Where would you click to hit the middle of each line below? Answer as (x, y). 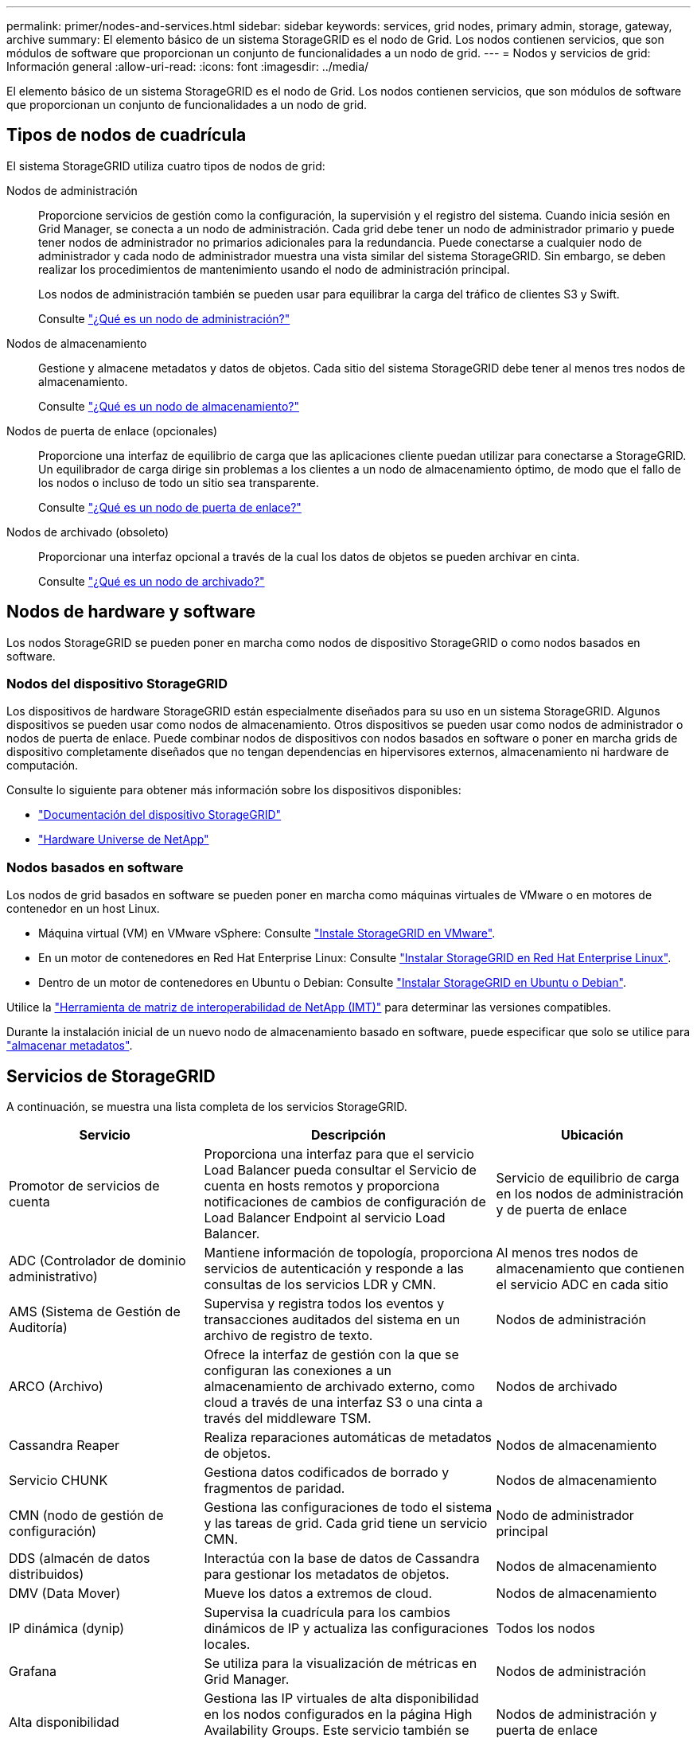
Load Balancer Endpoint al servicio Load (325, 1218)
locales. (227, 1644)
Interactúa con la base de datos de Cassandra (342, 1559)
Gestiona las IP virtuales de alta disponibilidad (341, 1699)
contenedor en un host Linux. (83, 909)
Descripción (348, 1135)
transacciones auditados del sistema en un (332, 1320)
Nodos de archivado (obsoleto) (88, 532)
